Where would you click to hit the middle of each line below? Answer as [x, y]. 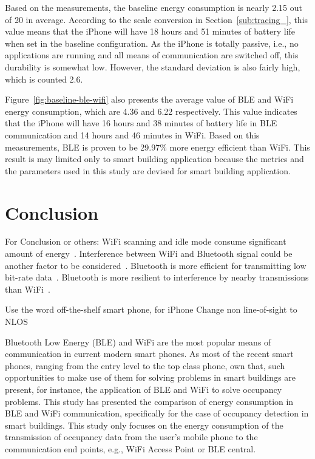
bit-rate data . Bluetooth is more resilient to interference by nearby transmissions [157, 277]
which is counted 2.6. [44, 79]
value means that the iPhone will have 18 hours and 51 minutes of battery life [150, 31]
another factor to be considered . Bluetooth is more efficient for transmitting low [156, 265]
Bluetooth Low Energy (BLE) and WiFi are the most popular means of [138, 342]
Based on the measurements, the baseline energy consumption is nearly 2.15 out [154, 7]
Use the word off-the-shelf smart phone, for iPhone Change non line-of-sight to [151, 309]
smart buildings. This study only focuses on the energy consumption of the [144, 425]
